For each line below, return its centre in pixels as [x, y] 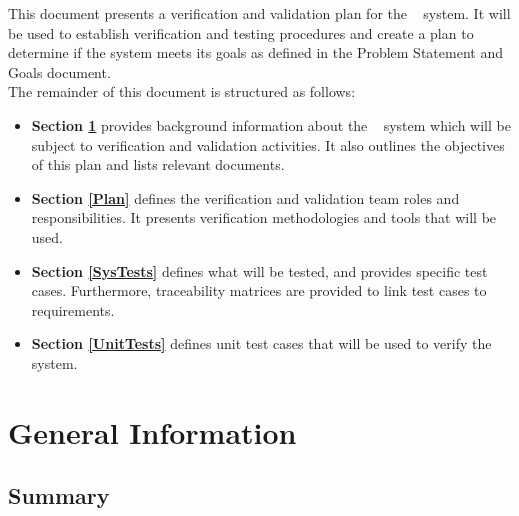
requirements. [73, 309]
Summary [59, 495]
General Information [152, 431]
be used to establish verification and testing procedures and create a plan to [241, 32]
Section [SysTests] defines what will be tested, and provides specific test [259, 270]
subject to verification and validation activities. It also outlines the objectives [268, 144]
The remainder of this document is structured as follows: [182, 91]
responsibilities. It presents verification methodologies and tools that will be [264, 217]
